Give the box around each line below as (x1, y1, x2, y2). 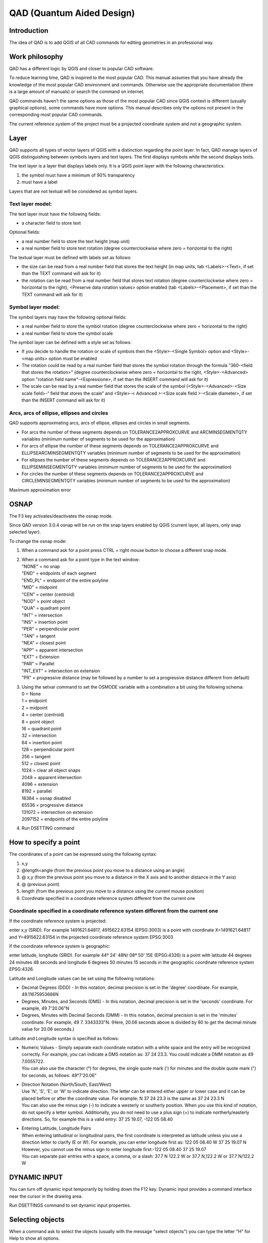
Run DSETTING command (21, 825, 74, 831)
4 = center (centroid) (21, 711, 65, 718)
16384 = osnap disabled (21, 795, 71, 801)
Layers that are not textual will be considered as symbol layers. (9, 188, 138, 194)
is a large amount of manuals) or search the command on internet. (9, 89, 145, 94)
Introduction (9, 26, 49, 35)
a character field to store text (21, 220, 81, 226)
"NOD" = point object (21, 598, 66, 604)
